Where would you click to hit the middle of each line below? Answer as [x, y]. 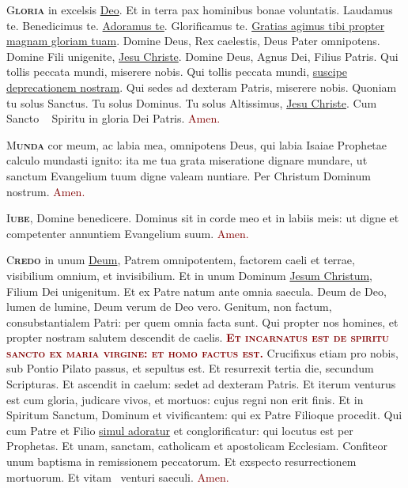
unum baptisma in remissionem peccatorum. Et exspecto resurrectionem [181, 462]
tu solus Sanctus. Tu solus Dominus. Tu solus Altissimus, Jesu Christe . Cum [192, 102]
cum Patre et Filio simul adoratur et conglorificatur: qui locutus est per [180, 430]
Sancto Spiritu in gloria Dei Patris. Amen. [113, 118]
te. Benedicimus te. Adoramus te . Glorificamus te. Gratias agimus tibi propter [196, 25]
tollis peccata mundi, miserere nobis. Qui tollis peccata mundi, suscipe [177, 72]
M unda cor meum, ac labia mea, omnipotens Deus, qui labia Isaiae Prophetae [197, 144]
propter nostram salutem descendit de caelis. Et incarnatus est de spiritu [198, 337]
